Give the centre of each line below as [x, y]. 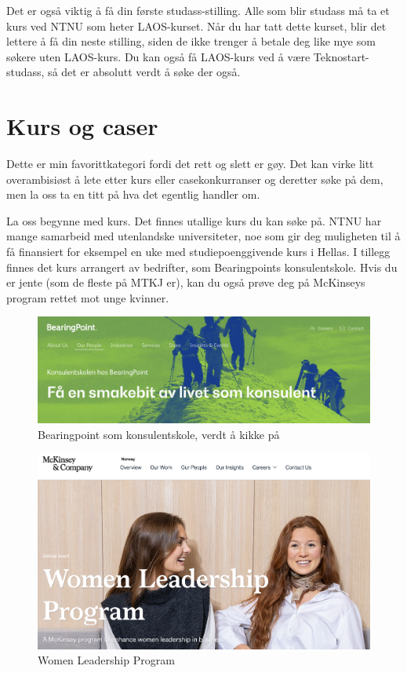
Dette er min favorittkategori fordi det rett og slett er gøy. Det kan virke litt [190, 164]
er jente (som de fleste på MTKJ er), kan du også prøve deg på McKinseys [186, 282]
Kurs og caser [82, 126]
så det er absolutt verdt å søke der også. [144, 72]
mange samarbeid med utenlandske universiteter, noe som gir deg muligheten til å [203, 236]
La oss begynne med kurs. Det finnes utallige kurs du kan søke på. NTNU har [194, 220]
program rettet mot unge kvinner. [88, 297]
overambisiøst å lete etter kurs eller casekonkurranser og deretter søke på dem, [195, 179]
